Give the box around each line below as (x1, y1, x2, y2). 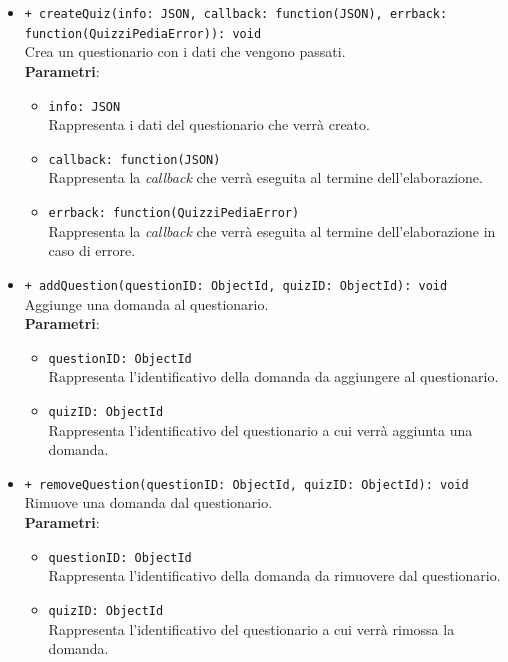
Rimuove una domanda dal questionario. (24, 492, 273, 513)
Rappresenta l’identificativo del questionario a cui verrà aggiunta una (48, 419, 473, 440)
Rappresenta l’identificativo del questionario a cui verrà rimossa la (48, 618, 455, 639)
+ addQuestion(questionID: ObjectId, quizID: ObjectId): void (24, 278, 448, 293)
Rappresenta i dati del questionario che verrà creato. (48, 114, 370, 135)
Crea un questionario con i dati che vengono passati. (24, 41, 346, 62)
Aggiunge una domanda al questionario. (24, 293, 269, 314)
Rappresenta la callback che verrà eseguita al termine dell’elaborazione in (48, 220, 496, 241)
